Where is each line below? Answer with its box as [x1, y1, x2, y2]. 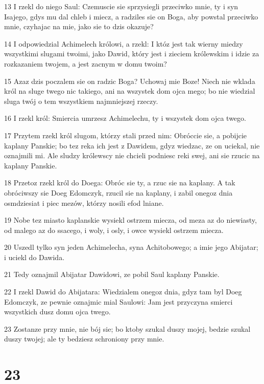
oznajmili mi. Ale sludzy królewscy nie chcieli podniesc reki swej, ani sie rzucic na [4, 150, 260, 161]
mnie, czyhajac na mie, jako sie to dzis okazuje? [4, 21, 154, 32]
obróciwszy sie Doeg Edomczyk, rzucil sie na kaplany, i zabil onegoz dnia [4, 187, 233, 198]
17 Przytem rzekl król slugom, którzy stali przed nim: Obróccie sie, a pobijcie [4, 130, 247, 140]
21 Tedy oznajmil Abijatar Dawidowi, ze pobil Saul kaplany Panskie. [4, 269, 220, 280]
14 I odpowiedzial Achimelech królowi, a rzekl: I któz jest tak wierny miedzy [4, 38, 243, 49]
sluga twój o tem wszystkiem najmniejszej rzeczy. [4, 95, 158, 106]
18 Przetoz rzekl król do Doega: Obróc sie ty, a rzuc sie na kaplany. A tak [4, 177, 235, 188]
